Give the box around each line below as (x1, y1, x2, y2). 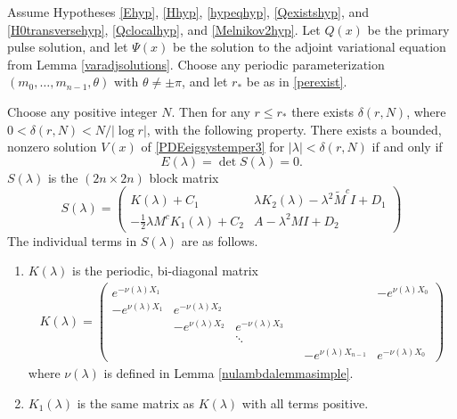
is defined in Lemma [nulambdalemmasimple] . (103, 364, 354, 382)
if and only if (371, 137, 443, 156)
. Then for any (171, 102, 250, 120)
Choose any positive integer (7, 102, 158, 120)
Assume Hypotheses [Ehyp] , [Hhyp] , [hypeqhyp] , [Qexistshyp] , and (7, 3, 369, 21)
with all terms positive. (241, 393, 369, 412)
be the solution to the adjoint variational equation (172, 37, 446, 56)
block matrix (149, 168, 219, 186)
